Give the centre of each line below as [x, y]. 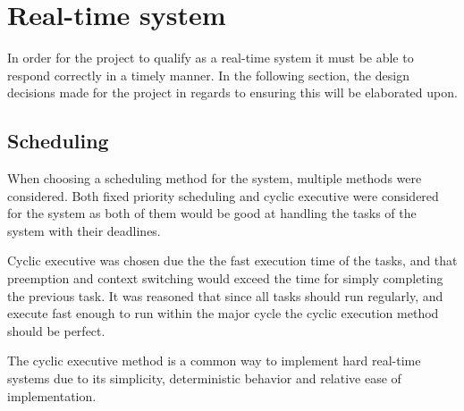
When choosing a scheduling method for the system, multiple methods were [215, 178]
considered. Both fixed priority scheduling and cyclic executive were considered [223, 195]
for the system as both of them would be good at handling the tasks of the [212, 213]
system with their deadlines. [84, 230]
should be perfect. [56, 330]
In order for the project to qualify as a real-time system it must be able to [211, 58]
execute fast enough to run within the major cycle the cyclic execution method [223, 313]
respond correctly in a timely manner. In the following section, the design [208, 75]
